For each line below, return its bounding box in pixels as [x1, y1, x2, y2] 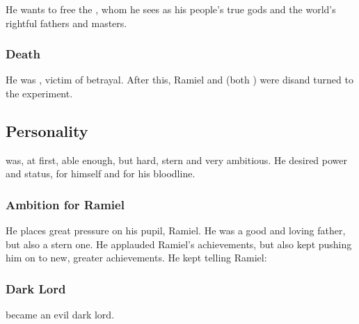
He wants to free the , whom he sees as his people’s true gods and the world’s [6, 2, 336, 16]
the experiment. [6, 86, 73, 100]
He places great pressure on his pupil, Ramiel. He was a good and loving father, [6, 223, 346, 238]
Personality [6, 120, 88, 141]
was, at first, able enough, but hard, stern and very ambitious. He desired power [6, 152, 348, 167]
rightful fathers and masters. [6, 15, 127, 30]
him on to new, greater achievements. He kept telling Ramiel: [6, 250, 267, 265]
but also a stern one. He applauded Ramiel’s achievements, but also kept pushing [6, 236, 352, 251]
